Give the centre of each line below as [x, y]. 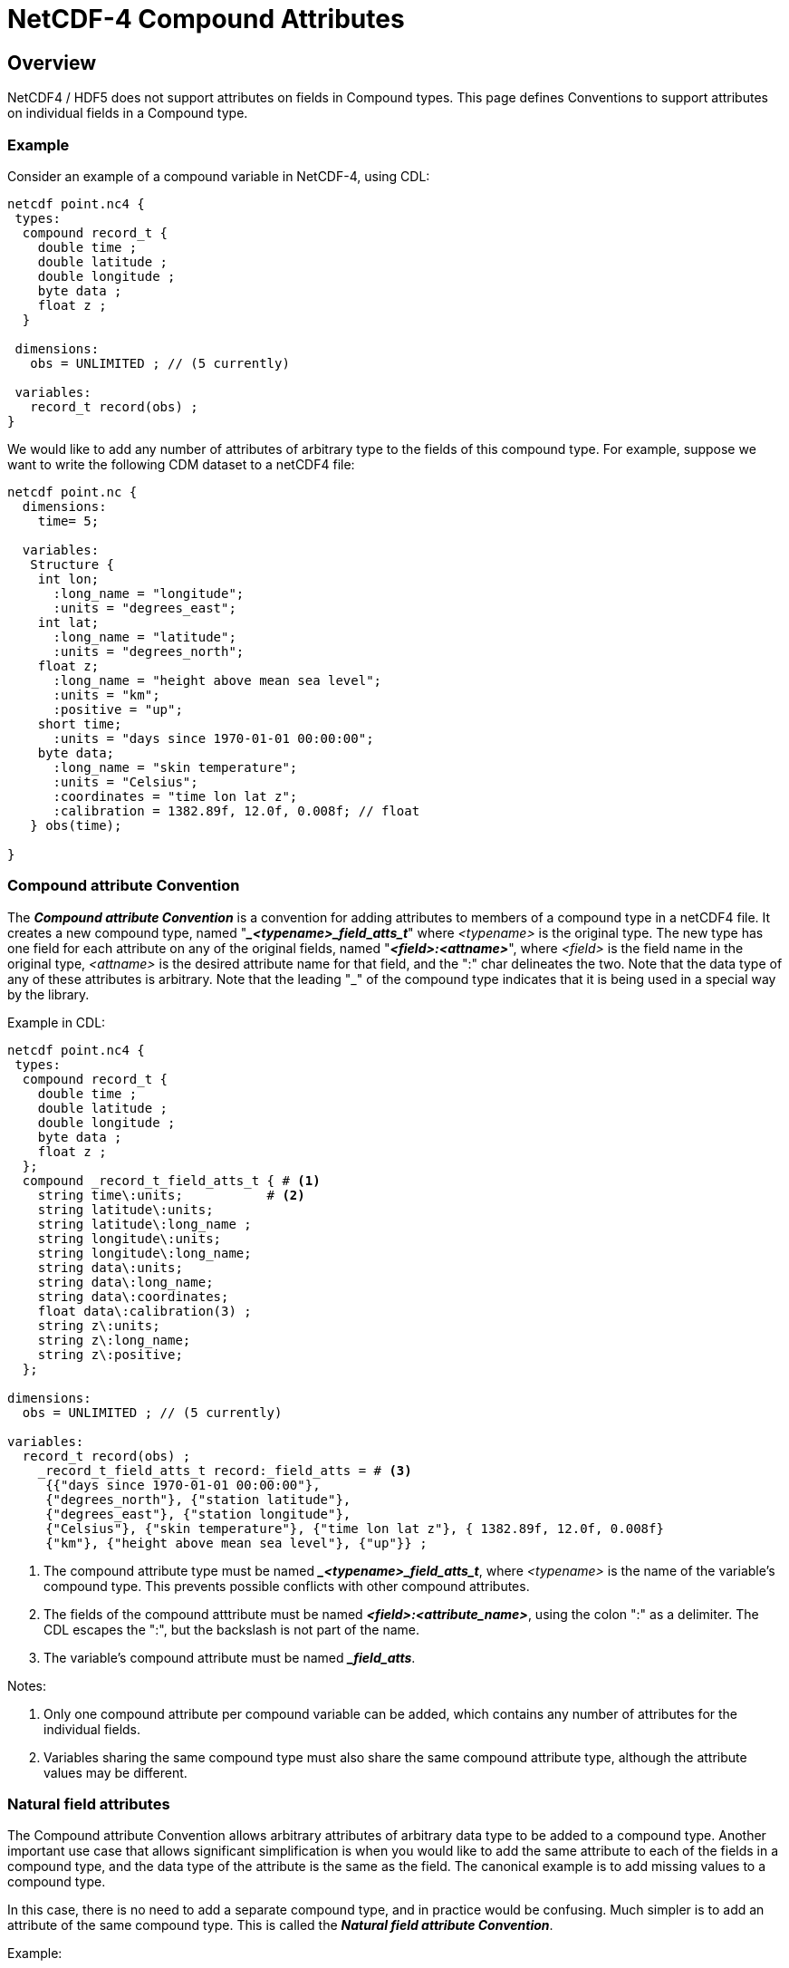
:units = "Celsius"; [125, 781]
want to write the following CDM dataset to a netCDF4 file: [181, 464]
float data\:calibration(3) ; [144, 1311]
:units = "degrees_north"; [149, 651]
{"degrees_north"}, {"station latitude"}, [198, 1499]
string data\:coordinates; [133, 1296]
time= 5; [68, 521]
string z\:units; [99, 1325]
